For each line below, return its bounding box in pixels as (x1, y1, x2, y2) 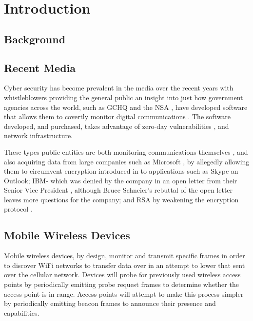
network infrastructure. (4, 130, 73, 141)
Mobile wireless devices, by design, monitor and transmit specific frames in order (4, 250, 245, 261)
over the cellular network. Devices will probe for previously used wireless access (4, 269, 241, 280)
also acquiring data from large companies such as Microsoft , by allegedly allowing (4, 156, 250, 166)
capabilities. (4, 307, 39, 318)
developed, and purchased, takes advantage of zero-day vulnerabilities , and (4, 121, 229, 131)
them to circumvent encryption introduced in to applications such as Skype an (4, 166, 238, 176)
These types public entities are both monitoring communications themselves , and (4, 146, 248, 157)
